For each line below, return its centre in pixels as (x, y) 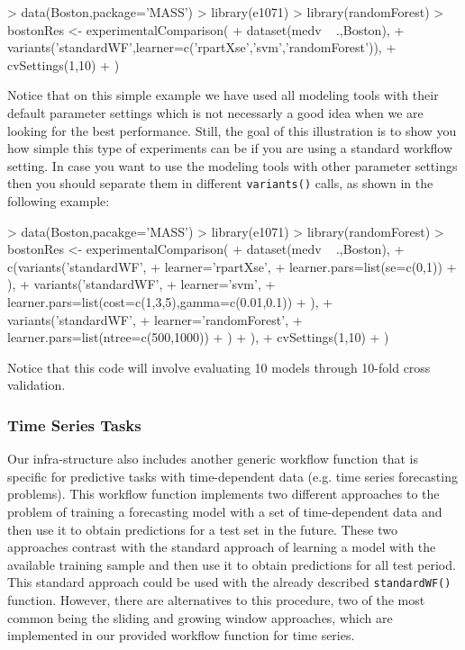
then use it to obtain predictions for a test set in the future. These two (202, 529)
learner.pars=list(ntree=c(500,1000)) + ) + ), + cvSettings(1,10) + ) (198, 337)
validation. (36, 385)
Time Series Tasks (74, 424)
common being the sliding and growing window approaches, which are (200, 617)
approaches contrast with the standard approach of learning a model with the (222, 547)
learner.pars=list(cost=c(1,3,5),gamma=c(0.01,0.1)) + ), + (170, 301)
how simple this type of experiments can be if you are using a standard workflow (230, 148)
